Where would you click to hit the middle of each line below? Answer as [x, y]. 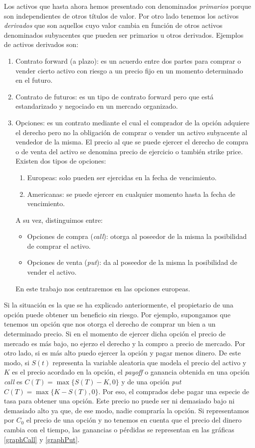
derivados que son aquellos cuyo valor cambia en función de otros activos [113, 25]
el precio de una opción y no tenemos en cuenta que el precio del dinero [134, 420]
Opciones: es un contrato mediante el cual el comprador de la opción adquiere [132, 122]
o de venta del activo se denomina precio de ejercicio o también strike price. [129, 151]
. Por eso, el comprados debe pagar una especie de [174, 391]
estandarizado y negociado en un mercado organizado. [97, 106]
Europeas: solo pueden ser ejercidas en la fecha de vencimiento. [122, 177]
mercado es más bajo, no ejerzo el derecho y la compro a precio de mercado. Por [125, 343]
